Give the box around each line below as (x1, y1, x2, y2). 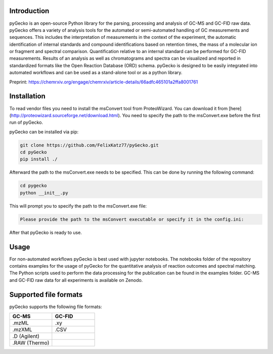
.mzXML (12, 326, 32, 333)
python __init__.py (20, 190, 68, 195)
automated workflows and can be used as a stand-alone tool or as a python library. (9, 70, 183, 76)
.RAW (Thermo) (12, 339, 50, 346)
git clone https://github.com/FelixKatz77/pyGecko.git (20, 142, 159, 148)
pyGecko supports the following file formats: (9, 304, 102, 310)
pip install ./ (20, 157, 58, 162)
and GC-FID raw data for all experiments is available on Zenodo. (9, 277, 143, 283)
